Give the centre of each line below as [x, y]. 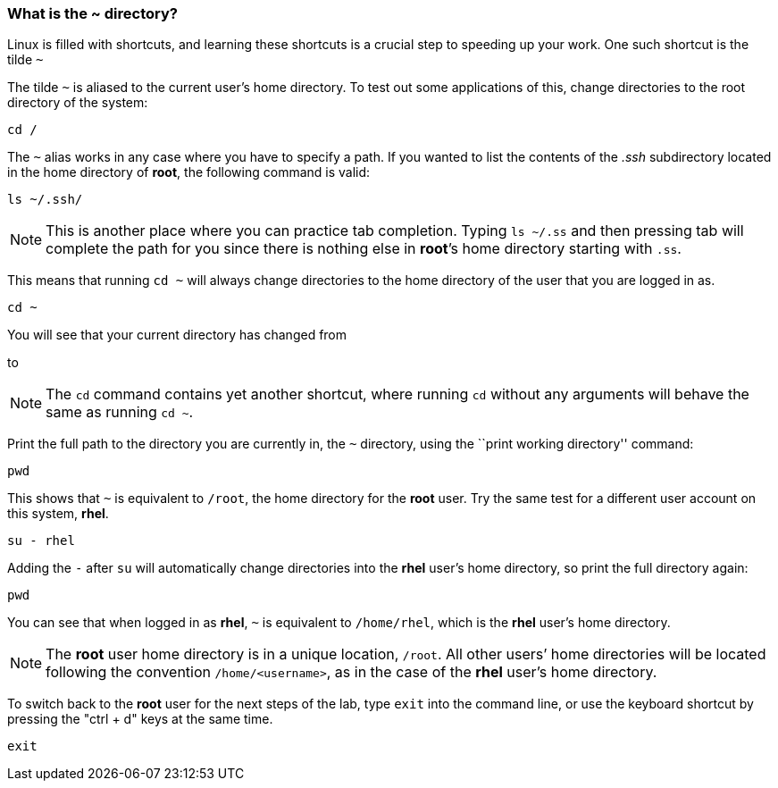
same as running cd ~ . [120, 412]
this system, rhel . [58, 514]
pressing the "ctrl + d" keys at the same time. [140, 719]
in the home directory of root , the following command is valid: [189, 172]
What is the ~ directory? [92, 13]
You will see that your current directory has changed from [177, 335]
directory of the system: [78, 103]
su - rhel [41, 541]
